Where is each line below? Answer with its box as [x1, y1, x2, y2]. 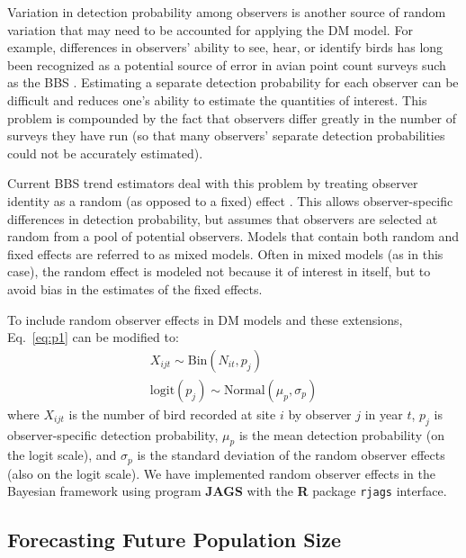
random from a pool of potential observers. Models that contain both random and [7, 227, 460, 246]
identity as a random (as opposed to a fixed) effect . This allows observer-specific [7, 191, 453, 210]
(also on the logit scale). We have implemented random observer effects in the [7, 463, 435, 482]
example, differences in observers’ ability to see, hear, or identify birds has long [7, 38, 444, 57]
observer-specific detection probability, [7, 425, 219, 444]
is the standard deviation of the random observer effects [137, 445, 445, 464]
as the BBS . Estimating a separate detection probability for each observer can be [7, 73, 459, 92]
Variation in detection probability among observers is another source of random [7, 3, 446, 21]
